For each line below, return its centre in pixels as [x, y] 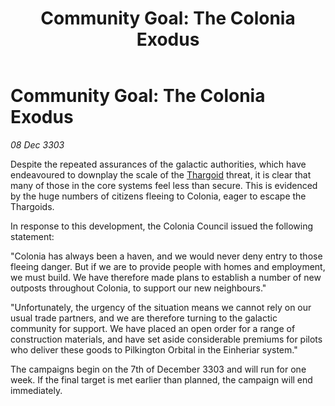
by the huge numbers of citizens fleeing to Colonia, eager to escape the [158, 196]
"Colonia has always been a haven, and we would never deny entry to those [166, 256]
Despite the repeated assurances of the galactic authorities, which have [158, 164]
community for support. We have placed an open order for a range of [153, 328]
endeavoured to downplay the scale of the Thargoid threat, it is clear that [161, 174]
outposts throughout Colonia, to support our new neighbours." [138, 288]
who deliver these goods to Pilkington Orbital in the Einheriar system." [154, 349]
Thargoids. [32, 206]
